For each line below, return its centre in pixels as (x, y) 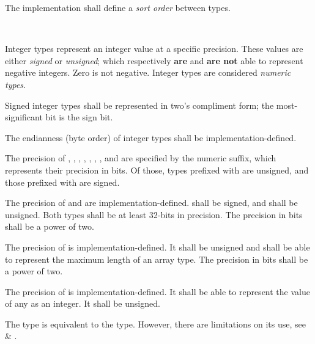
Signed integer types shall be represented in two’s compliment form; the (139, 105)
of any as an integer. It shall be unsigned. (83, 303)
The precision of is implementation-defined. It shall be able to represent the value (157, 291)
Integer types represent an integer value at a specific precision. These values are (154, 49)
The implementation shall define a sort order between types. (118, 7)
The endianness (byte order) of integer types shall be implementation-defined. (151, 137)
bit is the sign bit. (79, 117)
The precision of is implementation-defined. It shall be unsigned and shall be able (157, 247)
